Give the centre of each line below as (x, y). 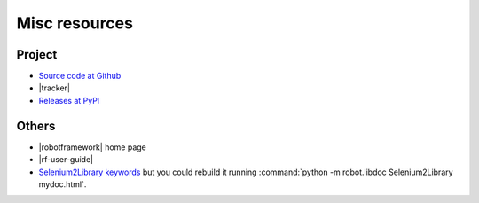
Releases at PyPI (69, 100)
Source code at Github (80, 76)
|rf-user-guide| (66, 160)
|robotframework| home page (92, 147)
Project (37, 55)
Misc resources (75, 23)
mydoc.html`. (63, 184)
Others (36, 125)
